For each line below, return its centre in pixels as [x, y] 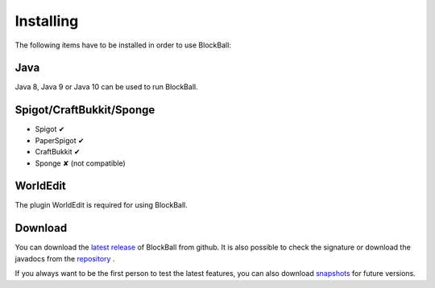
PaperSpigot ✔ [60, 140]
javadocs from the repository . [65, 258]
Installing [47, 21]
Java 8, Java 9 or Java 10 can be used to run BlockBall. [106, 87]
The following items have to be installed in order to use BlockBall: [123, 45]
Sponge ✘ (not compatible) [81, 163]
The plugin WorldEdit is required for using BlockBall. [101, 205]
